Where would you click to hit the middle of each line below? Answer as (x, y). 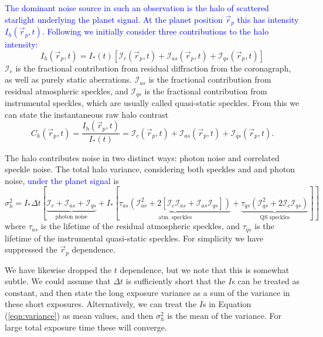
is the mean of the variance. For (224, 316)
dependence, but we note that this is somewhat (205, 269)
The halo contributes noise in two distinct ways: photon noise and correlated (142, 157)
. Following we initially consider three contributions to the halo (155, 31)
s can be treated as (266, 281)
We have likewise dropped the (58, 269)
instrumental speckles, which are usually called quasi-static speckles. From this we (152, 103)
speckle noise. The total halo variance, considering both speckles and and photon (150, 169)
